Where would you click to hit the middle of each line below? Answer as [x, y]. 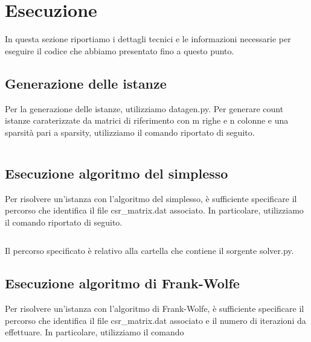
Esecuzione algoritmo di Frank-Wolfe [122, 283]
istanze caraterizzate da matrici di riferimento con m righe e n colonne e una [147, 120]
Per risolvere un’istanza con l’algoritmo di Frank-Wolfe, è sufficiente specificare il [155, 309]
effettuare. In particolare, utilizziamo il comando [95, 332]
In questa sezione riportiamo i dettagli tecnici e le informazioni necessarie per [148, 39]
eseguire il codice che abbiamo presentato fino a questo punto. [120, 50]
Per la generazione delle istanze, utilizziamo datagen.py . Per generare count [144, 108]
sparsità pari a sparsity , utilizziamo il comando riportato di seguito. [130, 132]
